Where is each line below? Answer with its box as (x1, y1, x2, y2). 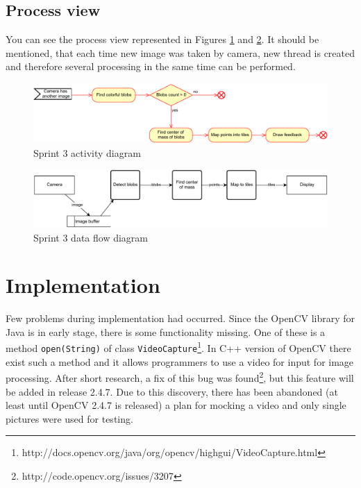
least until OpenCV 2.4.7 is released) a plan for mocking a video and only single (6, 398, 346, 412)
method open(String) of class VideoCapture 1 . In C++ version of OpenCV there (6, 339, 351, 355)
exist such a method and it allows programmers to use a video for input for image (6, 354, 354, 369)
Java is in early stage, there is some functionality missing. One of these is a (6, 324, 326, 339)
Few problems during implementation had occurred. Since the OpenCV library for (6, 311, 355, 326)
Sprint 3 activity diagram (33, 145, 141, 160)
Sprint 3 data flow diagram (33, 230, 148, 244)
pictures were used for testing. (6, 411, 133, 426)
